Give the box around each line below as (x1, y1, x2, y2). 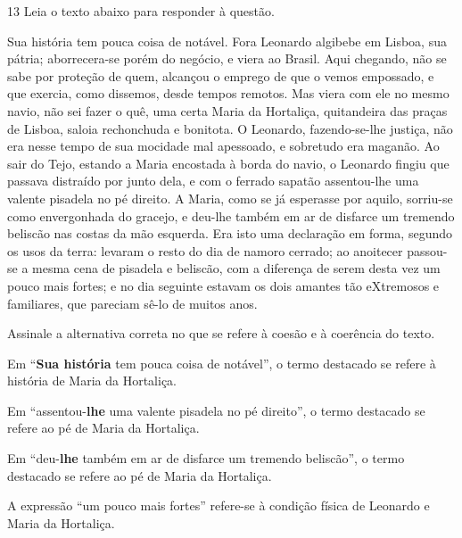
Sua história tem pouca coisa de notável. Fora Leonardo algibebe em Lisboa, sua (7, 31, 447, 50)
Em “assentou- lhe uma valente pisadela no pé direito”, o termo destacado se (7, 401, 425, 419)
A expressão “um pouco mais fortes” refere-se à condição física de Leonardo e (7, 496, 430, 515)
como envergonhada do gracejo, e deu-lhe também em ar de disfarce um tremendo (7, 206, 455, 225)
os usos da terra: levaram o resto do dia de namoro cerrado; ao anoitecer (7, 241, 403, 260)
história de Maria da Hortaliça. (7, 371, 177, 390)
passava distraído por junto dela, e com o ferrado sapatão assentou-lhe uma (7, 171, 419, 190)
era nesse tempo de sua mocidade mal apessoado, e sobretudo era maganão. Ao (7, 137, 440, 155)
